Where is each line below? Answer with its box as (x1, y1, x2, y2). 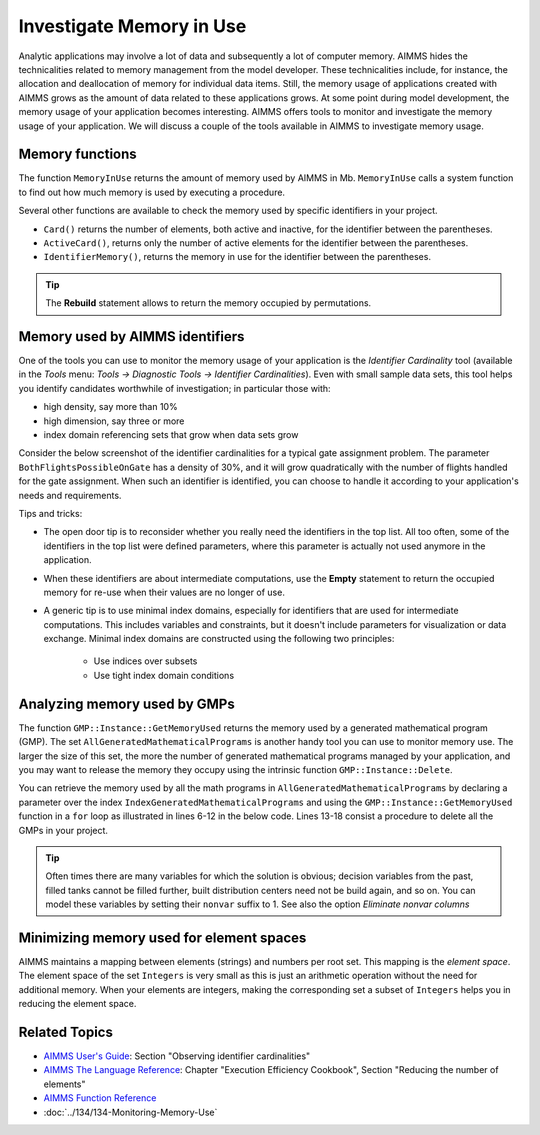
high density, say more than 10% (43, 401, 179, 413)
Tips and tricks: (18, 507, 83, 519)
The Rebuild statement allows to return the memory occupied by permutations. (45, 297, 372, 309)
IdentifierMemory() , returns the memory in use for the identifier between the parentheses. (43, 251, 432, 263)
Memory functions (18, 146, 137, 163)
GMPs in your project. (18, 824, 109, 836)
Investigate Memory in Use (18, 15, 247, 37)
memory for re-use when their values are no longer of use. (43, 586, 285, 598)
